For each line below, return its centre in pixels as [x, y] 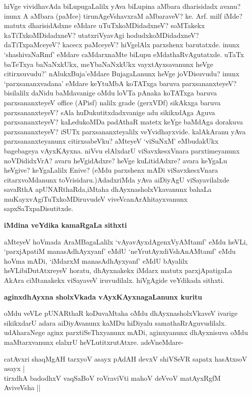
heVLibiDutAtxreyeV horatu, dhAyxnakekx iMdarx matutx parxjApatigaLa [118, 270]
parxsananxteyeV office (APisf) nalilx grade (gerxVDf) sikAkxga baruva [112, 102]
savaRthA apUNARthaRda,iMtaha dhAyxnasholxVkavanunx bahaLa [108, 189]
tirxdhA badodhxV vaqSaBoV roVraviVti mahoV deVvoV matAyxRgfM [112, 378]
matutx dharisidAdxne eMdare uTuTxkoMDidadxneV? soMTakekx [104, 25]
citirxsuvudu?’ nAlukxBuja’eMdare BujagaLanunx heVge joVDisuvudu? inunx [122, 74]
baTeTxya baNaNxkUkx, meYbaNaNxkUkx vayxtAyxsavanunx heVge [109, 64]
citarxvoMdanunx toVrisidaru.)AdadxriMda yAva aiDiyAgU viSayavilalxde [117, 179]
